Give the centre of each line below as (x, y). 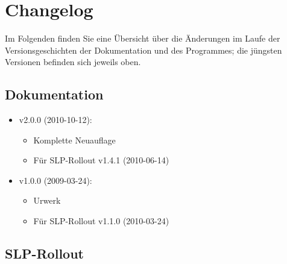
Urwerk (47, 200)
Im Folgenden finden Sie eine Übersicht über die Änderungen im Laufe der (143, 38)
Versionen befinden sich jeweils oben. (73, 62)
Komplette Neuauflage (74, 140)
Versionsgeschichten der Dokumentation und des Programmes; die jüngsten (143, 50)
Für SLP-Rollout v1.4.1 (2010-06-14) (101, 160)
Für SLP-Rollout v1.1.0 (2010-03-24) (101, 221)
